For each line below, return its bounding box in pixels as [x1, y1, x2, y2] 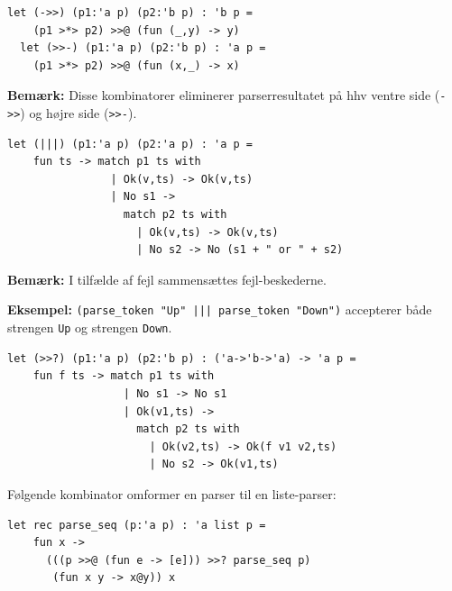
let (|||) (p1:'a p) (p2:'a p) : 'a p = [7, 137, 254, 150]
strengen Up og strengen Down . [7, 318, 172, 337]
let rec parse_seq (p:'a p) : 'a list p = [7, 518, 266, 532]
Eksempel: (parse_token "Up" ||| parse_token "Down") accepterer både [7, 300, 432, 319]
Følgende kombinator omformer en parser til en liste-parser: [7, 484, 337, 503]
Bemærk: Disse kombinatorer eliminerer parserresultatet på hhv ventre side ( [7, 86, 440, 105]
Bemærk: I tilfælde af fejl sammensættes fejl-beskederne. [7, 269, 327, 288]
